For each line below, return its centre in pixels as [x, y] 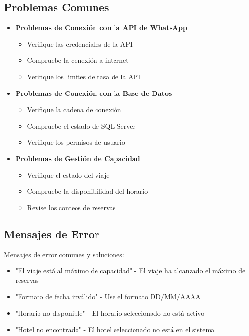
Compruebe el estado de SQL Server [81, 125]
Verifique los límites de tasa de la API [84, 76]
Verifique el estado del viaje [68, 175]
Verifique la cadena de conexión [74, 109]
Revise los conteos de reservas [71, 207]
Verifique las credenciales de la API [80, 44]
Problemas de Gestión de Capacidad [78, 158]
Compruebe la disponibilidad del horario [87, 191]
